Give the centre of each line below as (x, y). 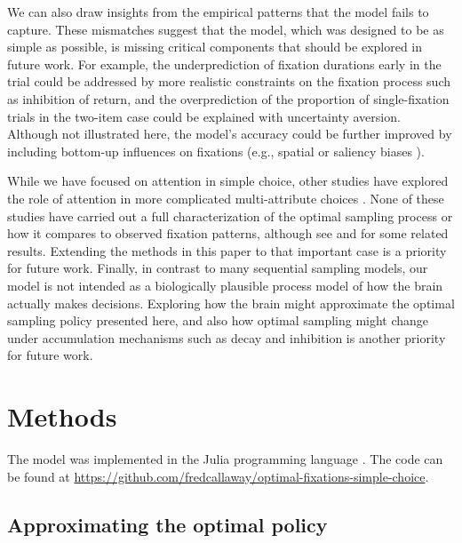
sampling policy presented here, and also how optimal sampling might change (218, 320)
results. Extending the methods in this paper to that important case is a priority (227, 250)
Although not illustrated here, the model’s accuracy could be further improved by (230, 134)
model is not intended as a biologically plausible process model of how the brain (225, 285)
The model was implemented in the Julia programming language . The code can (225, 459)
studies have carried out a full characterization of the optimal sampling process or (230, 216)
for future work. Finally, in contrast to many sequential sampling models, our (218, 268)
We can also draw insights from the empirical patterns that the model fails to (218, 12)
